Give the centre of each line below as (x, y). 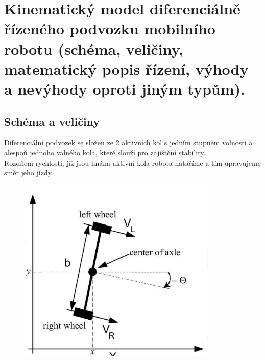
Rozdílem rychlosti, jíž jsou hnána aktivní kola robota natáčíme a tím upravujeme (132, 162)
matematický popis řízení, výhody (126, 68)
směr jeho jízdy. (29, 173)
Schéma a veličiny (52, 121)
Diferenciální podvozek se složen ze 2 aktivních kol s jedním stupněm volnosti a (128, 142)
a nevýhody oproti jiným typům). (125, 88)
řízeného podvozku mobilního (110, 28)
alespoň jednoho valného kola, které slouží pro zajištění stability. (105, 152)
